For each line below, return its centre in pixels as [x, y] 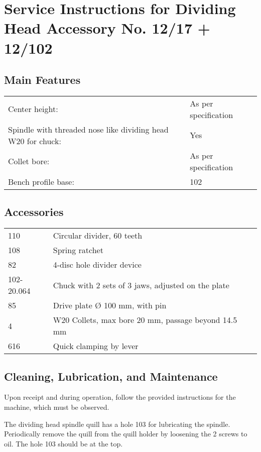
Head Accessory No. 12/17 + [107, 28]
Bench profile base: [41, 181]
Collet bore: [29, 161]
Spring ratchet [78, 250]
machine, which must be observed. [57, 407]
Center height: [33, 109]
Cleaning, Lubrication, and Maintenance [111, 376]
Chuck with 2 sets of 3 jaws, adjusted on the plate [141, 285]
